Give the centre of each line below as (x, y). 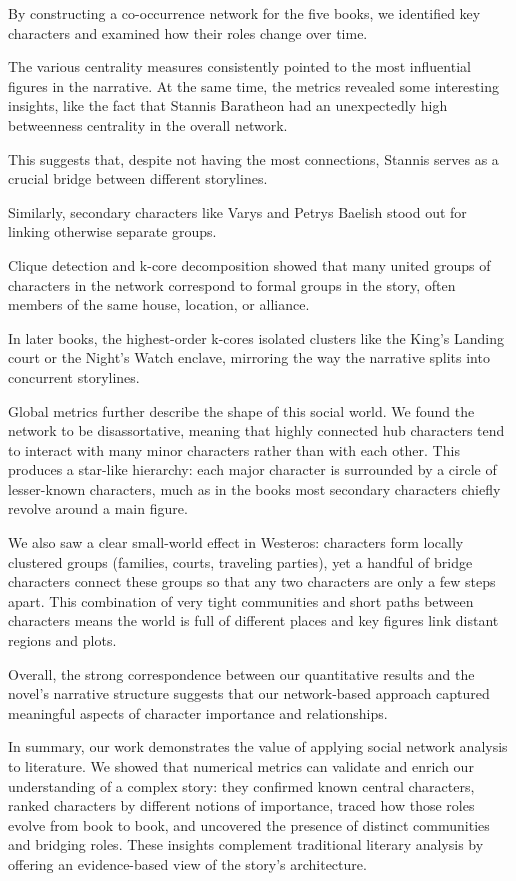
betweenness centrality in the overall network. (148, 124)
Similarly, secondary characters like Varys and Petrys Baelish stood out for (237, 211)
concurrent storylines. (74, 376)
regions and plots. (62, 640)
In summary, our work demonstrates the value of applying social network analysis (258, 746)
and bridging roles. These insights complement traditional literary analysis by (246, 844)
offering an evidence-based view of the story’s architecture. (187, 863)
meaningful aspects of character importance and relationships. (198, 712)
